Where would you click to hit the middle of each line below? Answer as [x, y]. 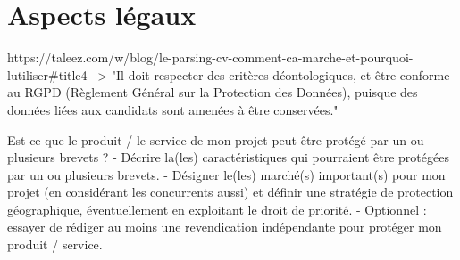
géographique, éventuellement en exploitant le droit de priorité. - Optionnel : [217, 209]
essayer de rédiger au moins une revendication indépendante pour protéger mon [225, 227]
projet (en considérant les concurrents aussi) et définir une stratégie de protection [230, 192]
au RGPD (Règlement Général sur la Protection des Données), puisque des [213, 92]
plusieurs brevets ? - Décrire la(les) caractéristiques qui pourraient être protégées [228, 157]
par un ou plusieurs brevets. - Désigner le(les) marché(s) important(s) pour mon [226, 174]
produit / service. [55, 244]
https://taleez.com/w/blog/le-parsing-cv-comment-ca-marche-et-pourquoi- [210, 57]
